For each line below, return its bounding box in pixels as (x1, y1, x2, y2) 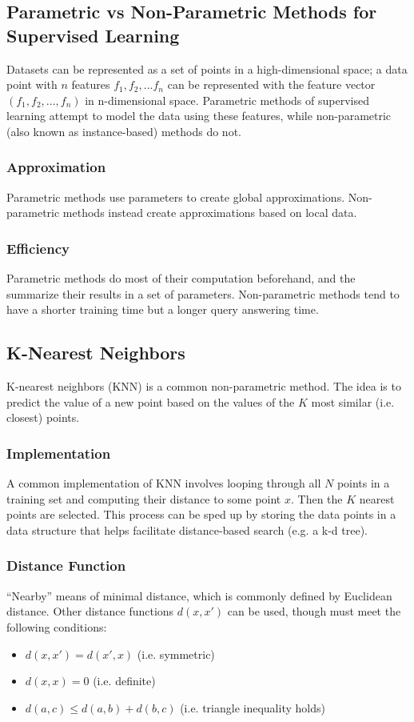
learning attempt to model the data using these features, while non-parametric (6, 107, 392, 124)
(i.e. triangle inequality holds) (180, 699, 325, 716)
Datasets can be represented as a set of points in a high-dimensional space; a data (6, 60, 408, 77)
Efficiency (6, 238, 70, 258)
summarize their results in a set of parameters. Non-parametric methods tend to (6, 285, 400, 302)
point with (6, 76, 58, 93)
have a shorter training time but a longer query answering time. (6, 301, 319, 318)
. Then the (291, 490, 343, 507)
